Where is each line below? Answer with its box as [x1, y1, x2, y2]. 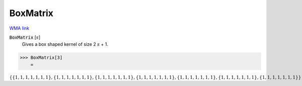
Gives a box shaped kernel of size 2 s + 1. [22, 41, 108, 47]
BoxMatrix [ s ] [9, 34, 41, 40]
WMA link [9, 25, 30, 31]
